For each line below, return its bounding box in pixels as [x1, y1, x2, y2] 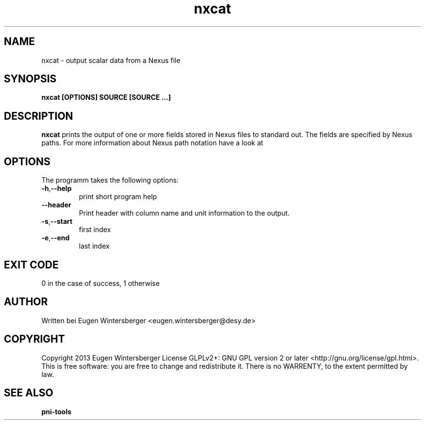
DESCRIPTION [4, 110, 73, 122]
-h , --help [41, 184, 72, 193]
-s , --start [41, 217, 73, 226]
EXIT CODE [4, 258, 59, 271]
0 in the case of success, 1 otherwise [41, 279, 160, 287]
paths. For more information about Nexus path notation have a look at [41, 139, 263, 147]
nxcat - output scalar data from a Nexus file [41, 56, 180, 64]
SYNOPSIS [4, 73, 57, 85]
